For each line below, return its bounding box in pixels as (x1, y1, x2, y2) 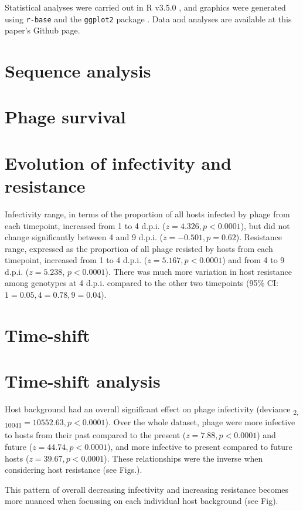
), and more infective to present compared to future (107, 441, 292, 452)
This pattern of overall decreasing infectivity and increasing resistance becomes (5, 483, 289, 495)
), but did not (240, 219, 290, 231)
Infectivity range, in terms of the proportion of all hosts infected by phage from (5, 207, 290, 220)
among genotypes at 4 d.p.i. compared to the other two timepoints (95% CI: (5, 277, 278, 289)
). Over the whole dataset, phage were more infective (105, 416, 295, 428)
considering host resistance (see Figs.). (5, 463, 142, 476)
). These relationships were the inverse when (104, 452, 263, 464)
